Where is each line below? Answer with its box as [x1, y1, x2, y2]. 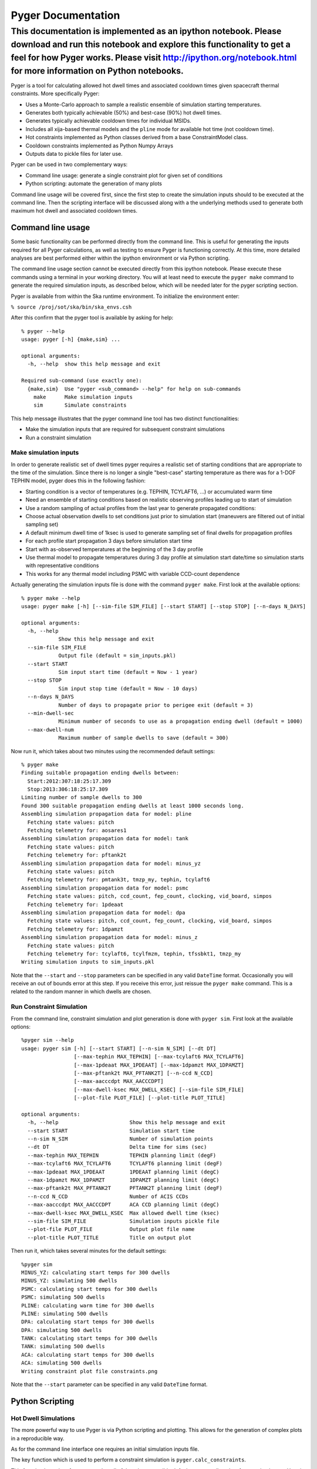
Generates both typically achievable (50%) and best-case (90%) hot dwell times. [25, 109, 222, 116]
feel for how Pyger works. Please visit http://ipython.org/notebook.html [11, 52, 297, 63]
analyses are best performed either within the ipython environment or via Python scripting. [11, 254, 230, 261]
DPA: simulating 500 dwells [21, 1327, 102, 1333]
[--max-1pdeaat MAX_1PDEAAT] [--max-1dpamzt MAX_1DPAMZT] [73, 1061, 244, 1068]
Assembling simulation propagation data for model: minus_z [21, 934, 198, 941]
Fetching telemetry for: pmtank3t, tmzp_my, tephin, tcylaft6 [27, 876, 211, 883]
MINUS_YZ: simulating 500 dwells [21, 1277, 117, 1284]
